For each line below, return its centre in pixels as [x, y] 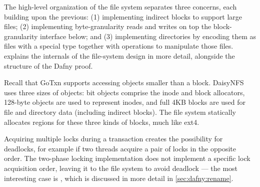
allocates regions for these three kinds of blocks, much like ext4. [102, 122]
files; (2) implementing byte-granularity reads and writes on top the [108, 26]
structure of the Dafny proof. [48, 65]
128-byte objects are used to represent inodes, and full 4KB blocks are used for [125, 102]
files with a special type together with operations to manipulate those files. [119, 46]
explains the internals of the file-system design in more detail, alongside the [119, 55]
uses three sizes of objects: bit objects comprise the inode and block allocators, [124, 92]
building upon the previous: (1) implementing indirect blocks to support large [123, 16]
